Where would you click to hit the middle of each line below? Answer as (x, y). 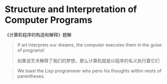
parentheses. (31, 76)
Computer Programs (48, 20)
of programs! (31, 50)
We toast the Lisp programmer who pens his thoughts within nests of (89, 71)
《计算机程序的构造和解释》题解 (38, 34)
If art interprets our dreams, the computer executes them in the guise (89, 45)
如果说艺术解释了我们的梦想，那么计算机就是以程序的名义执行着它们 (88, 60)
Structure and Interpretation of (71, 9)
